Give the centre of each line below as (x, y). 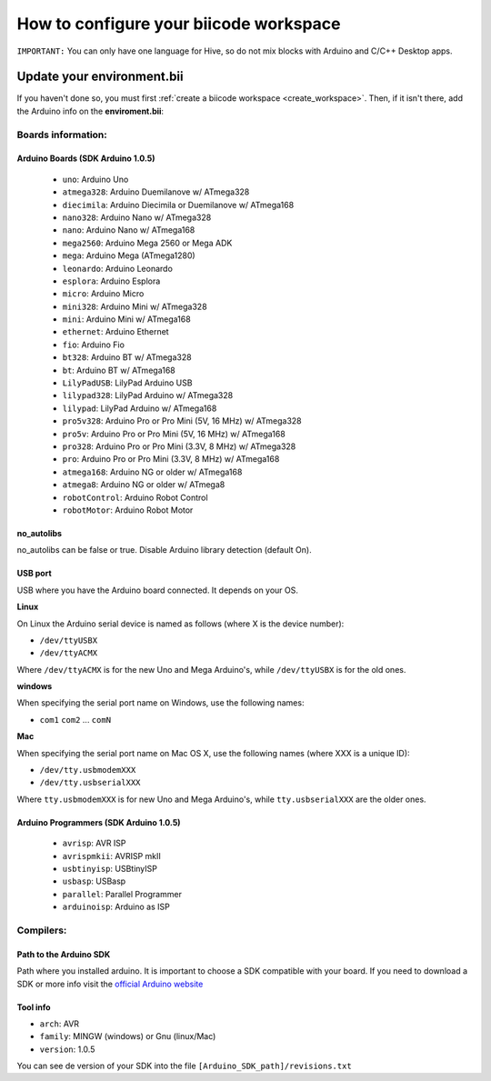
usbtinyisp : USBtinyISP (110, 868)
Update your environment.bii (100, 77)
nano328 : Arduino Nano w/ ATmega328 (137, 217)
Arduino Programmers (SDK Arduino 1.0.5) (99, 822)
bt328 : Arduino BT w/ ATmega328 (127, 357)
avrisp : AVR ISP (94, 843)
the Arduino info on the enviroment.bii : (90, 111)
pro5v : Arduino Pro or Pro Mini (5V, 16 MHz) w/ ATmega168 (174, 434)
